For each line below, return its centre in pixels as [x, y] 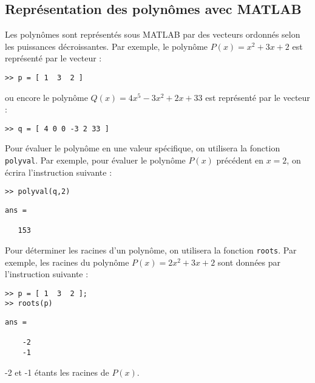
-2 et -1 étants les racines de [57, 372]
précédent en [240, 160]
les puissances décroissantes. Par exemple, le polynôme [107, 46]
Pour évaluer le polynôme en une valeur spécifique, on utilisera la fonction [143, 148]
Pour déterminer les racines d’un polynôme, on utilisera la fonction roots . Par [151, 250]
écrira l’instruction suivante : [59, 172]
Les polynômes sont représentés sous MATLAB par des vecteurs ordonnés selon [153, 34]
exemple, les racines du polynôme [67, 262]
